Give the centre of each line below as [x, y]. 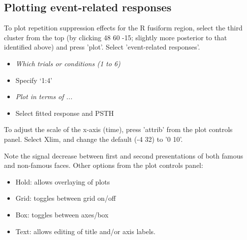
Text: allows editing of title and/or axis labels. [85, 231]
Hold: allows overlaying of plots [63, 181]
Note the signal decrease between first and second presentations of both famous [123, 155]
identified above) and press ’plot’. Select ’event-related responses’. [102, 47]
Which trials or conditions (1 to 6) [68, 63]
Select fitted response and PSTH [65, 113]
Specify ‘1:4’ [34, 80]
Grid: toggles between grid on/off [66, 198]
